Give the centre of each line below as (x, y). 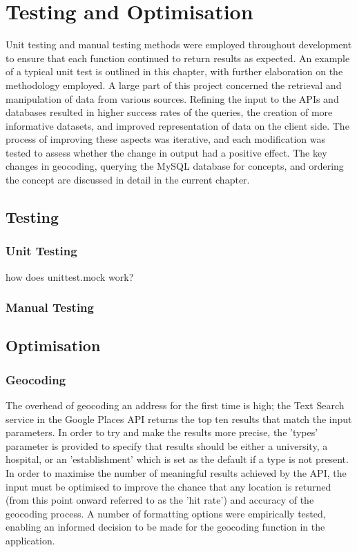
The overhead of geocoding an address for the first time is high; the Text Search (175, 405)
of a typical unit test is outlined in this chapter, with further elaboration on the (174, 71)
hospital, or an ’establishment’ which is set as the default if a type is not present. (177, 459)
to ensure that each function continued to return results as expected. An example (178, 58)
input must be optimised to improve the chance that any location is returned (168, 486)
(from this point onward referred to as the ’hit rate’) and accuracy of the (160, 500)
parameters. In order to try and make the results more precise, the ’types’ (162, 432)
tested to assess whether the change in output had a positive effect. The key (166, 152)
